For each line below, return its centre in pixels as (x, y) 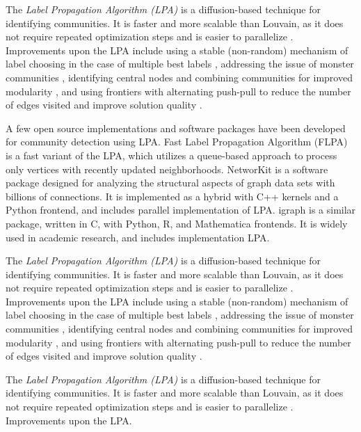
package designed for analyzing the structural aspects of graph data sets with (170, 183)
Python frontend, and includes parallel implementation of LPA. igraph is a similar (181, 210)
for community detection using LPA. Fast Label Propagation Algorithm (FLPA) (177, 142)
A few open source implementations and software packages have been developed (176, 128)
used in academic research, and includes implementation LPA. (138, 237)
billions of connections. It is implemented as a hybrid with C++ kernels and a (172, 196)
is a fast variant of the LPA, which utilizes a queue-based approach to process (171, 155)
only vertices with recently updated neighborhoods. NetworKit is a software (167, 169)
